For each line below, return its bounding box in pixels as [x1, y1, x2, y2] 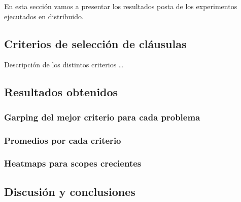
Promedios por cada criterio [4, 134, 121, 146]
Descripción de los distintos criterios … [4, 59, 124, 70]
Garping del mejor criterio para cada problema [4, 110, 200, 123]
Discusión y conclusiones [4, 183, 135, 199]
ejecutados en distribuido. [4, 11, 84, 21]
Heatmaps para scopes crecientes [4, 157, 142, 170]
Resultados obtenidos [4, 84, 118, 100]
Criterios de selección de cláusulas [4, 35, 187, 51]
